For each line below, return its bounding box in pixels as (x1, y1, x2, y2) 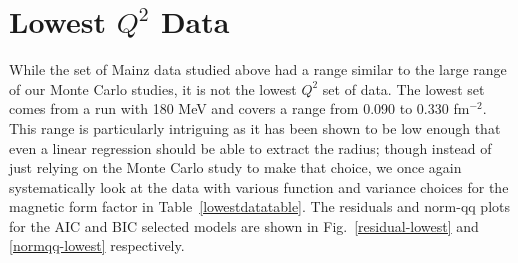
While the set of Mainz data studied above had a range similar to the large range (9, 59, 507, 80)
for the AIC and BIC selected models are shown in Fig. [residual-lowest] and (9, 215, 479, 236)
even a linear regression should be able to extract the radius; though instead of (9, 137, 492, 158)
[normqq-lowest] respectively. (9, 235, 185, 256)
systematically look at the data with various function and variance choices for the (9, 176, 509, 197)
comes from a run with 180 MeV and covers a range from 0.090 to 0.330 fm (9, 98, 470, 119)
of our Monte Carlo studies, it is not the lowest (9, 78, 297, 99)
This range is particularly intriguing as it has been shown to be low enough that (9, 117, 501, 138)
